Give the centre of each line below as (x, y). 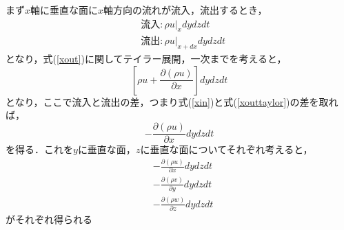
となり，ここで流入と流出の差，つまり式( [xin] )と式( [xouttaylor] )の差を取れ (172, 101)
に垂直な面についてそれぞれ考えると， (226, 149)
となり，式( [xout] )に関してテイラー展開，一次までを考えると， (146, 59)
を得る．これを (39, 149)
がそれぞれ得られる (49, 219)
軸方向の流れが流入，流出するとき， (185, 10)
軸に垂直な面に (64, 10)
